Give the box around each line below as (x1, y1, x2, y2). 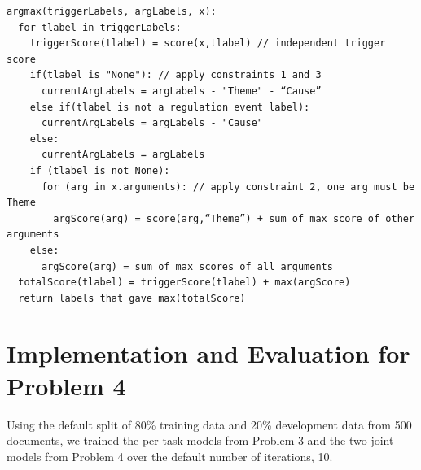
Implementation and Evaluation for (7, 337, 410, 370)
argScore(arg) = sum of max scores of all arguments (41, 260, 333, 272)
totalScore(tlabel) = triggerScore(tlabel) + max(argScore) (18, 276, 351, 289)
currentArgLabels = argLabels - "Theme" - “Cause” (41, 85, 322, 97)
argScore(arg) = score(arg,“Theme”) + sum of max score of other (53, 212, 415, 224)
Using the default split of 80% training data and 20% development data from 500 (7, 416, 412, 433)
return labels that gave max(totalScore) (18, 292, 246, 304)
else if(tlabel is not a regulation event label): (29, 101, 310, 113)
